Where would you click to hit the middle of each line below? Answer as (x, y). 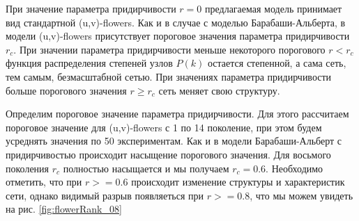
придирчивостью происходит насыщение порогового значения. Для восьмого (168, 154)
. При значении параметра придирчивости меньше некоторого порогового (169, 49)
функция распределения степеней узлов (89, 63)
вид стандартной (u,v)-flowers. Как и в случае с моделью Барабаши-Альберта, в (176, 22)
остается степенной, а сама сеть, (277, 63)
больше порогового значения (66, 90)
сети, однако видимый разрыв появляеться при (105, 195)
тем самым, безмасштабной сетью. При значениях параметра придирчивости (169, 76)
